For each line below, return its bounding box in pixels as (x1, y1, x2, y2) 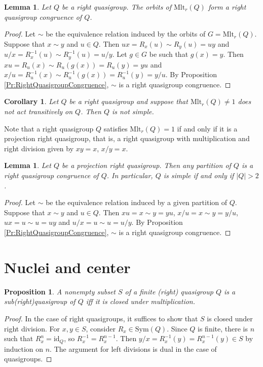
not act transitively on (4, 106, 73, 117)
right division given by (4, 143, 74, 153)
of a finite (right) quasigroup (125, 286, 213, 296)
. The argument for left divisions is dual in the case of (50, 343, 217, 354)
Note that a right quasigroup (4, 123, 94, 134)
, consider (86, 323, 116, 333)
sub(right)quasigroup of (4, 296, 76, 307)
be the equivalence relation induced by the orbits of (46, 28, 206, 39)
